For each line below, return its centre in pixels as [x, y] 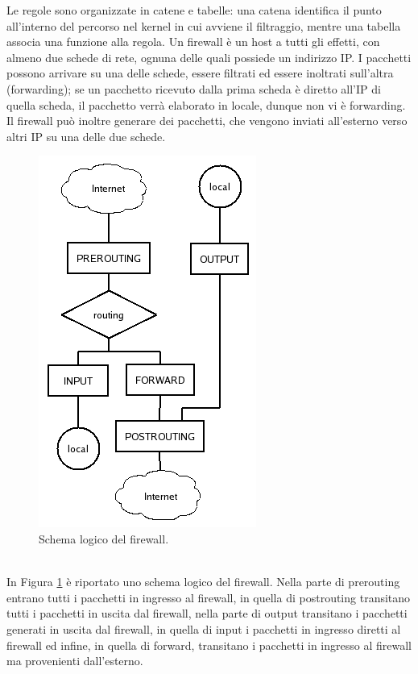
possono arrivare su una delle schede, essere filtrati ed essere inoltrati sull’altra [200, 73]
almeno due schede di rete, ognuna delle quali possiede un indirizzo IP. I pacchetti [209, 57]
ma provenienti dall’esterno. [75, 661]
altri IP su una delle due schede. [86, 136]
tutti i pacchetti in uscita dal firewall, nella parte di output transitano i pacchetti [207, 613]
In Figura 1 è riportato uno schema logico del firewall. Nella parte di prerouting [203, 582]
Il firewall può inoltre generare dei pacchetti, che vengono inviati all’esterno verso [207, 121]
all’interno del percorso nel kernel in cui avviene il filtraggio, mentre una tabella [204, 25]
